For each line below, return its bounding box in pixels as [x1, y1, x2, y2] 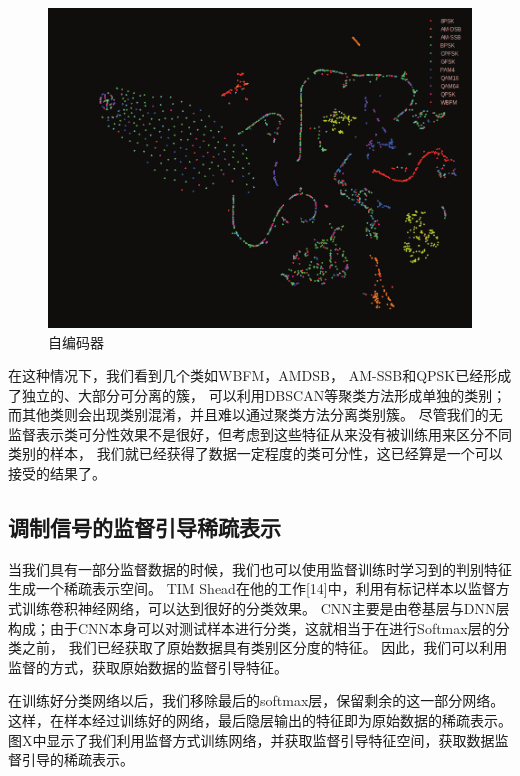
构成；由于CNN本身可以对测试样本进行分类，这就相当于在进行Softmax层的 [8, 617, 496, 638]
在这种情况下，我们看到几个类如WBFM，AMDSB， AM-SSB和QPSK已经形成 [8, 365, 512, 386]
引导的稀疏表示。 [21, 749, 134, 770]
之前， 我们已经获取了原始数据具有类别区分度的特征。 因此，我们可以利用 [21, 637, 508, 658]
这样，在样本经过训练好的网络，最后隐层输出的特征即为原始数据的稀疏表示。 [8, 710, 512, 731]
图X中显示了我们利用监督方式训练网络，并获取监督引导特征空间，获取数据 [8, 729, 495, 750]
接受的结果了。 [8, 463, 106, 484]
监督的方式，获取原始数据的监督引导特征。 [8, 656, 288, 677]
